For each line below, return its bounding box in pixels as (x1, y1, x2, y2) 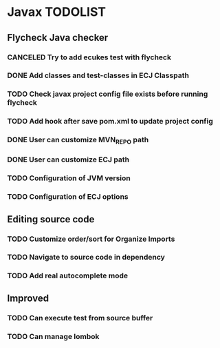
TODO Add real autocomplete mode (7, 271, 129, 280)
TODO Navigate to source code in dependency (7, 253, 165, 262)
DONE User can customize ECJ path (7, 155, 129, 164)
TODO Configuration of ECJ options (7, 192, 129, 202)
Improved (7, 292, 49, 304)
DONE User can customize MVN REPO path (7, 135, 149, 146)
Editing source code (7, 213, 95, 225)
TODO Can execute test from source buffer (7, 313, 153, 322)
